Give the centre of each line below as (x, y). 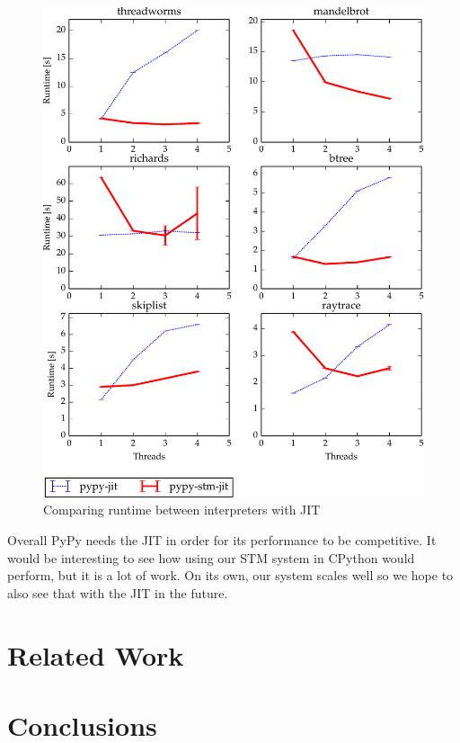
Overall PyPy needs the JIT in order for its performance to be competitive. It (222, 539)
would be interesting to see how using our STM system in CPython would (211, 557)
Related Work (96, 654)
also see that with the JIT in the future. (118, 592)
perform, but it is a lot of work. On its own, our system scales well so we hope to (230, 575)
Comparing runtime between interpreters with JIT (182, 510)
